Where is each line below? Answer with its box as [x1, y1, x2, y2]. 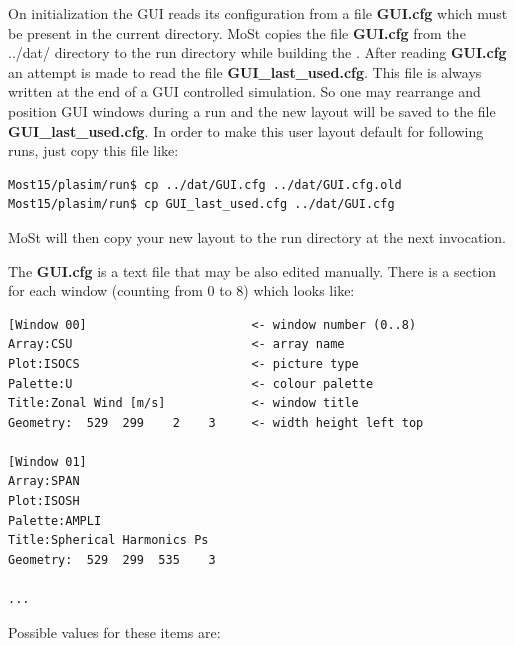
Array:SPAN [8, 474, 80, 489]
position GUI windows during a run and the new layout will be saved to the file [8, 100, 496, 121]
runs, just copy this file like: [8, 140, 179, 161]
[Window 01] [8, 454, 87, 469]
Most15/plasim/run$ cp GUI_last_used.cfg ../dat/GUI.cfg [8, 197, 395, 212]
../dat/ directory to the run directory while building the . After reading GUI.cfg [8, 42, 507, 63]
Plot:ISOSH [8, 494, 80, 509]
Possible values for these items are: [8, 621, 221, 642]
